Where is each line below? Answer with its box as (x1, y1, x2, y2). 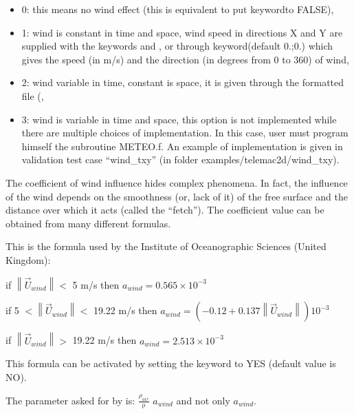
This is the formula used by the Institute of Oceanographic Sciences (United (5, 239, 327, 253)
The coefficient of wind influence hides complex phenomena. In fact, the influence (5, 175, 348, 189)
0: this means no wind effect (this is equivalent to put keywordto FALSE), (21, 2, 334, 16)
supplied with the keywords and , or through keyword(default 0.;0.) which (21, 39, 333, 53)
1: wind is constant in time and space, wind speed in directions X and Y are (21, 25, 343, 39)
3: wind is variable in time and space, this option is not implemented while (21, 112, 337, 126)
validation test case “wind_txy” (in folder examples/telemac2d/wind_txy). (21, 152, 340, 167)
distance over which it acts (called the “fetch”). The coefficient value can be (5, 203, 324, 217)
